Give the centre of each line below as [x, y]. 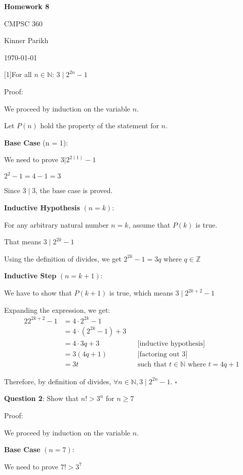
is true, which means [141, 293]
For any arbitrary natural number [56, 224]
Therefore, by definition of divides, [58, 381]
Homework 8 [27, 6]
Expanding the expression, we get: [57, 309]
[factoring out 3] [163, 354]
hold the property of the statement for [99, 125]
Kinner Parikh [26, 40]
